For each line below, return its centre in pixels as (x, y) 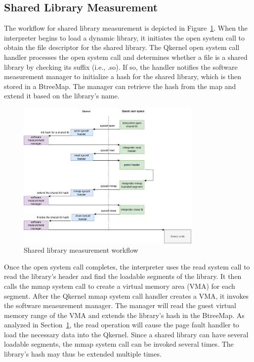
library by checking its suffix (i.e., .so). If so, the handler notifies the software (121, 67)
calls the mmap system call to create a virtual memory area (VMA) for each (120, 286)
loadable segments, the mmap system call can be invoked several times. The (119, 344)
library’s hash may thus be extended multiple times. (83, 354)
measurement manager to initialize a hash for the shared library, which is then (123, 76)
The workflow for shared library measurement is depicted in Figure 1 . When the (126, 28)
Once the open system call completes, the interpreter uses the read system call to (127, 266)
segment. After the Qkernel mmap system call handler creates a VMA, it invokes (127, 295)
